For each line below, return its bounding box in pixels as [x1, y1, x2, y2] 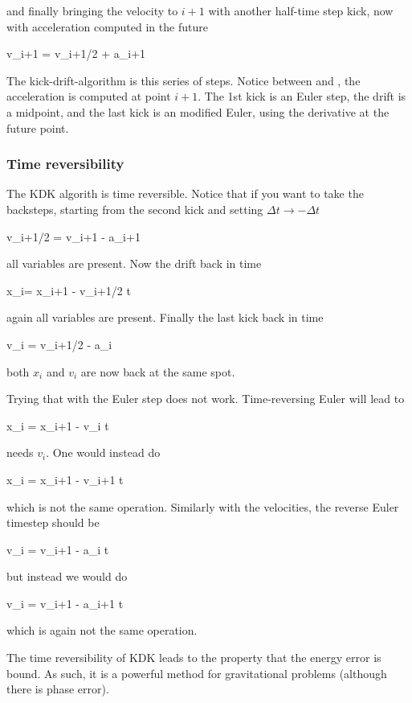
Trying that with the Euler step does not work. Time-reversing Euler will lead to [6, 390, 405, 407]
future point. [6, 119, 69, 136]
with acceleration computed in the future [6, 18, 208, 35]
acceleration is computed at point [6, 88, 171, 105]
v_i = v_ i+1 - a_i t [6, 541, 109, 557]
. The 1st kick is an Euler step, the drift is [198, 88, 406, 105]
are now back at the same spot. [80, 363, 235, 380]
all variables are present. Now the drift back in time [6, 255, 262, 272]
